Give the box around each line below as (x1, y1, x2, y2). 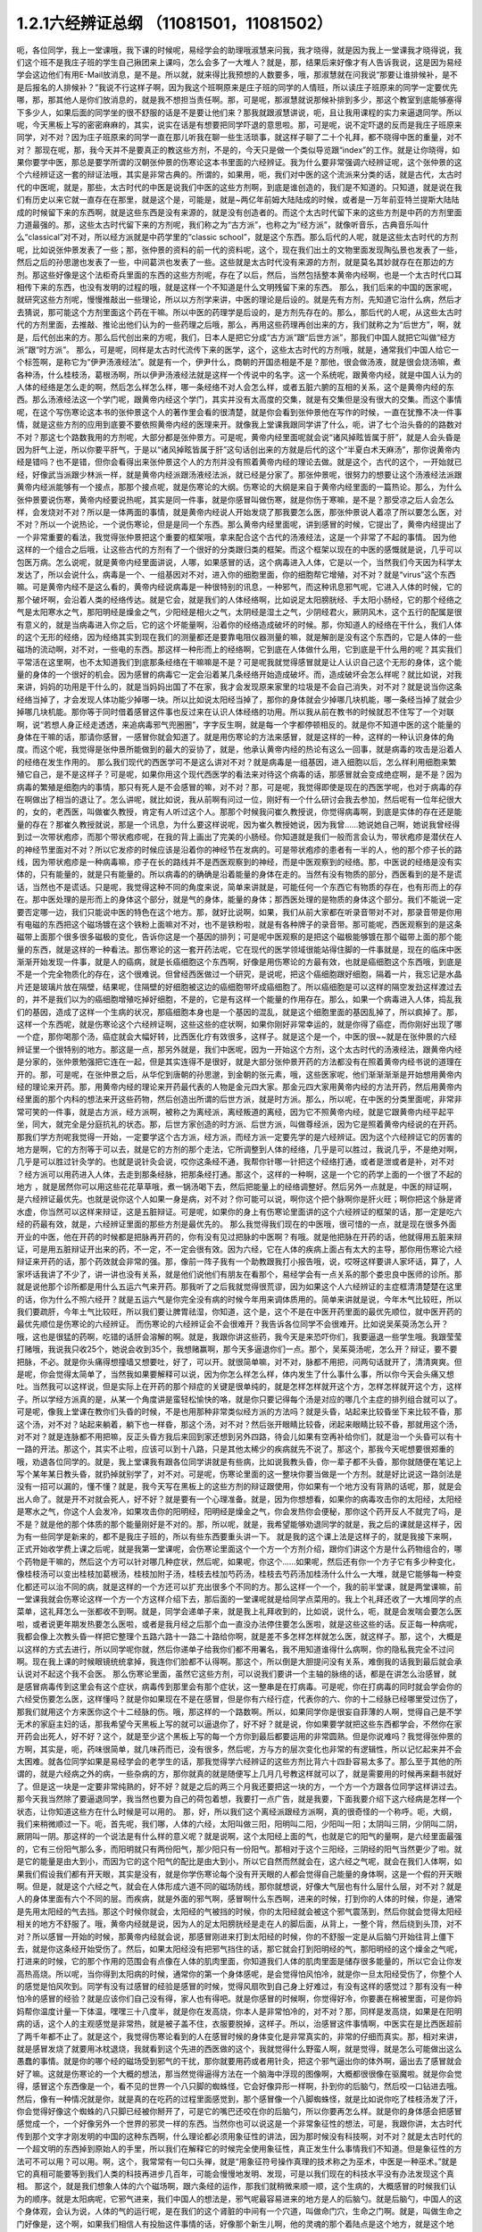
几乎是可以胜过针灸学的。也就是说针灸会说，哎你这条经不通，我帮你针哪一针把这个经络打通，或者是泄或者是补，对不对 (16, 1156, 454, 1167)
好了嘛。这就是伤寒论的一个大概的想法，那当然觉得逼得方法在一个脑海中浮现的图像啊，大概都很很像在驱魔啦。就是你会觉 (16, 2068, 462, 2079)
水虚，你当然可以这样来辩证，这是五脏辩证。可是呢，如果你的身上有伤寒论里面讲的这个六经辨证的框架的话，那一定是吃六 (16, 1206, 462, 1217)
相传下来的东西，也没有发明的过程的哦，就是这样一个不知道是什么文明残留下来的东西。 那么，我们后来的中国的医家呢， (16, 281, 457, 292)
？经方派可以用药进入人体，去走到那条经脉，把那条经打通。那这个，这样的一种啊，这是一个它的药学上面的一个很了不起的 (16, 1169, 462, 1179)
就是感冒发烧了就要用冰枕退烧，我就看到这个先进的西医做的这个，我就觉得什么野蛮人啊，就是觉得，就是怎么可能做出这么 (16, 2044, 462, 2054)
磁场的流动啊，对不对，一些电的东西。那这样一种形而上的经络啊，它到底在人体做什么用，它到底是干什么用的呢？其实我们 (16, 644, 462, 655)
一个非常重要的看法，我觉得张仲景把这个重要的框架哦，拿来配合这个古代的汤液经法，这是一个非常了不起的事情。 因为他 (16, 531, 457, 542)
